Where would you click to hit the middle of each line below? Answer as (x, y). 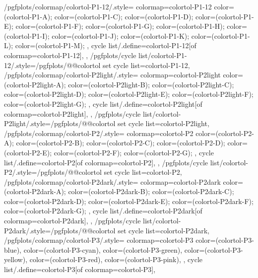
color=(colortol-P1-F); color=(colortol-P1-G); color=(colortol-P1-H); (120, 26)
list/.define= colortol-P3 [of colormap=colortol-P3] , (80, 269)
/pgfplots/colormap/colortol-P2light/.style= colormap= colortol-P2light (112, 75)
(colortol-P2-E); (28, 152)
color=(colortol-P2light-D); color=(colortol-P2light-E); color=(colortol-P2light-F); (129, 94)
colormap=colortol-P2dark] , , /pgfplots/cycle (72, 221)
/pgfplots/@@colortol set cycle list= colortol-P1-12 (112, 65)
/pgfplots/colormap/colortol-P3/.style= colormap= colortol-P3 (99, 240)
